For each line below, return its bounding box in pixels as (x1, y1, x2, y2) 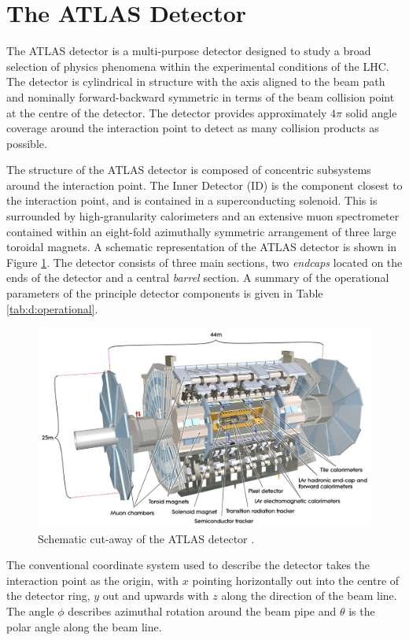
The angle (6, 603, 54, 619)
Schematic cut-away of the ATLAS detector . (38, 530, 255, 546)
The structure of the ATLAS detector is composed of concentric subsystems (6, 161, 371, 178)
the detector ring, (6, 587, 90, 604)
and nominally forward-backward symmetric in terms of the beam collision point (6, 88, 395, 105)
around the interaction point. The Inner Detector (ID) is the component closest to (6, 176, 403, 193)
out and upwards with (102, 587, 209, 604)
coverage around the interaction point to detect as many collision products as (6, 120, 379, 136)
